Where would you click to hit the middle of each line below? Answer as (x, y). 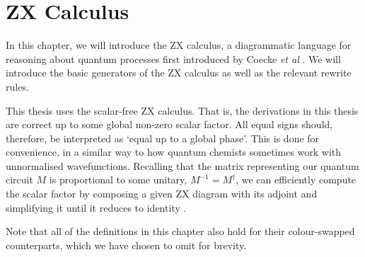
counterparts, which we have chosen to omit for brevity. (126, 245)
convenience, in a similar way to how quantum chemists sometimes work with (174, 152)
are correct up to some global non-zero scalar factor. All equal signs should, (169, 124)
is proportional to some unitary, (118, 179)
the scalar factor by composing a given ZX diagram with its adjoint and (162, 194)
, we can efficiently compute (296, 179)
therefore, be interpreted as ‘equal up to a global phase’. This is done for (163, 138)
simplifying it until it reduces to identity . (96, 207)
